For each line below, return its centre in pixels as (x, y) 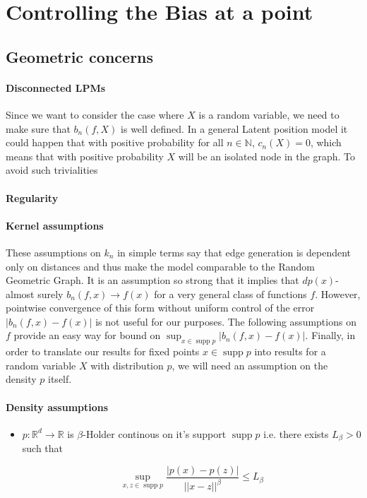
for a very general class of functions (230, 294)
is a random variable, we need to (269, 114)
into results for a (290, 351)
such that (43, 448)
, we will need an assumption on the (250, 365)
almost (20, 294)
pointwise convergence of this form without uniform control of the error (160, 308)
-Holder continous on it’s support (155, 433)
